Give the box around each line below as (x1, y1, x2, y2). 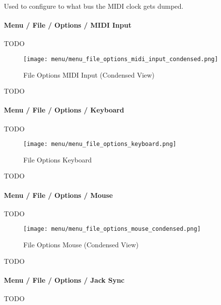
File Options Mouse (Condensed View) (23, 240, 139, 250)
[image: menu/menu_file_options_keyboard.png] (23, 141, 176, 148)
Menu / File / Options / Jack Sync (4, 274, 125, 285)
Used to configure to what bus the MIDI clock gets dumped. (4, 1, 184, 11)
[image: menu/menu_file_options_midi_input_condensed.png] (23, 55, 218, 63)
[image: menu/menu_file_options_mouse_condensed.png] (23, 225, 201, 233)
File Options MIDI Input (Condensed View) (23, 69, 155, 80)
